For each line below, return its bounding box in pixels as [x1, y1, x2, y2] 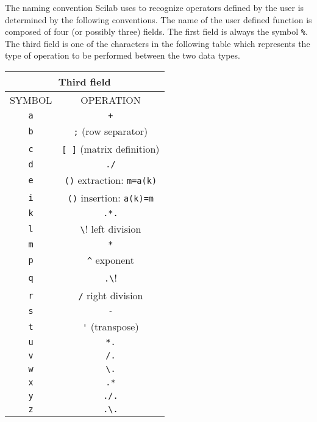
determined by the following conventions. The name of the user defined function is [5, 13, 312, 26]
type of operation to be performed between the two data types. [5, 49, 240, 62]
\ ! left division [80, 222, 141, 236]
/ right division [78, 288, 143, 303]
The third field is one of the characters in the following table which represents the [5, 37, 310, 49]
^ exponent [87, 253, 134, 267]
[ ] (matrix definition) [62, 142, 160, 156]
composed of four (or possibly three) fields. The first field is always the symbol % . [5, 25, 308, 38]
